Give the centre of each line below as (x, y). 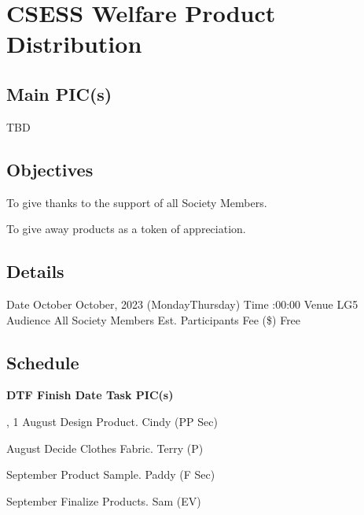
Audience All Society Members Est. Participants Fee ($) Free (154, 319)
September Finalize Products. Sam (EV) (104, 500)
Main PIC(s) (59, 93)
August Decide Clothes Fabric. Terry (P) (105, 448)
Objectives (50, 169)
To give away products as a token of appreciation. (126, 229)
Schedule (43, 362)
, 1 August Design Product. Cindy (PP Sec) (112, 421)
